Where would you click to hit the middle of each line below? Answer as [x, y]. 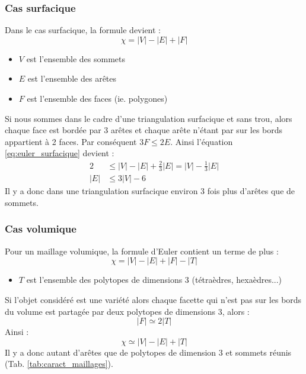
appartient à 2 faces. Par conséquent [71, 141]
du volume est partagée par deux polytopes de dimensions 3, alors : [127, 311]
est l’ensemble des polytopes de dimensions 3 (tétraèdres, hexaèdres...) [154, 280]
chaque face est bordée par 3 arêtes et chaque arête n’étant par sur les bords [144, 130]
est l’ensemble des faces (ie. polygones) [97, 98]
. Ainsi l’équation [202, 141]
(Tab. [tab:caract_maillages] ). [59, 364]
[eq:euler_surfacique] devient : [60, 153]
